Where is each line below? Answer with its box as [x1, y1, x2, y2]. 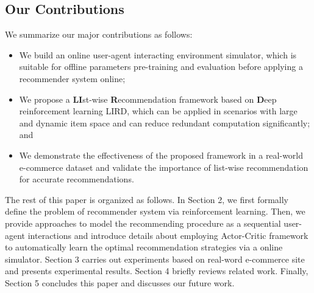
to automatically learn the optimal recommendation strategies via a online [5, 241, 283, 253]
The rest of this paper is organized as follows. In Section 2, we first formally [5, 193, 288, 205]
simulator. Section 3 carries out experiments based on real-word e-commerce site [5, 252, 305, 265]
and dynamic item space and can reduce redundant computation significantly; [19, 116, 310, 129]
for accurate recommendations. [19, 173, 134, 185]
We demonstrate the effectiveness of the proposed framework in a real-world [19, 148, 304, 161]
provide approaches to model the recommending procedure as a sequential [5, 216, 281, 229]
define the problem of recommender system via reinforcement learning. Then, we [5, 205, 305, 218]
